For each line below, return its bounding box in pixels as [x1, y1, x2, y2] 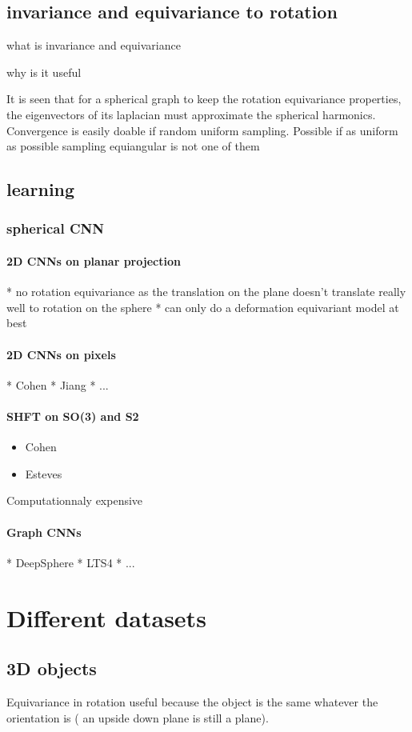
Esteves [25, 465, 62, 482]
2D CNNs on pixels [6, 346, 116, 362]
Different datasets [6, 601, 206, 634]
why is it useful [6, 63, 82, 80]
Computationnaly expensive [6, 492, 143, 509]
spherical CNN [6, 218, 104, 238]
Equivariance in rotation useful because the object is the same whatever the [6, 693, 378, 710]
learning [6, 177, 75, 202]
